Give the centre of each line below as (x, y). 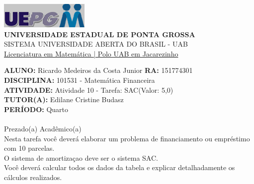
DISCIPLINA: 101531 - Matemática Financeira (80, 80)
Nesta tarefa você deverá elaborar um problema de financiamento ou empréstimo (127, 138)
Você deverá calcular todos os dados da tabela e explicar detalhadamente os (120, 167)
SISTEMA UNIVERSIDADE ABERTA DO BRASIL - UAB (96, 44)
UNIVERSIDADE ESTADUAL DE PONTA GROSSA (100, 34)
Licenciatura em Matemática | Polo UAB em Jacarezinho (91, 53)
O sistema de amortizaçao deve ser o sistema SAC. (81, 157)
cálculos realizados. (33, 177)
